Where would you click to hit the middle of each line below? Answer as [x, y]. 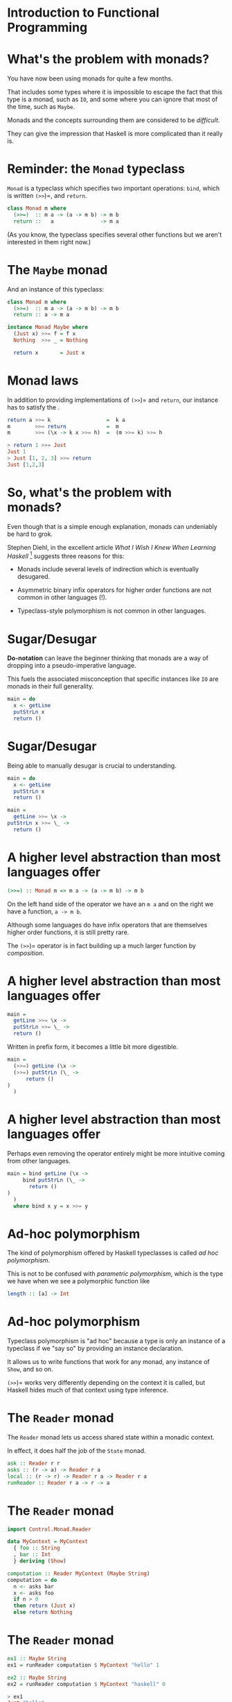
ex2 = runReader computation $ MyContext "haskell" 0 [87, 1684]
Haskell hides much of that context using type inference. [88, 1390]
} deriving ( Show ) [40, 1561]
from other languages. [39, 1161]
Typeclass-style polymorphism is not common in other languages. [111, 611]
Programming [47, 27]
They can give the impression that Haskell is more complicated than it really [115, 134]
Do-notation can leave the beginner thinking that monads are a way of [108, 658]
